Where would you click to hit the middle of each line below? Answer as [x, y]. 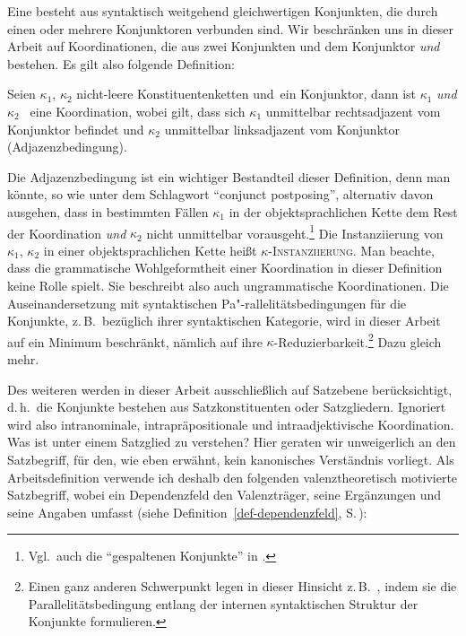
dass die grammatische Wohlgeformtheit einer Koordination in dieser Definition [225, 268]
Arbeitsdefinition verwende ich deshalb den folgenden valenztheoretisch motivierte [233, 477]
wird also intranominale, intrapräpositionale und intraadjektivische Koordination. [231, 424]
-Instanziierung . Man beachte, [351, 250]
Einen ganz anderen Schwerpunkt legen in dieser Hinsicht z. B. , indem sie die [242, 585]
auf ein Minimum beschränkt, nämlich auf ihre [135, 341]
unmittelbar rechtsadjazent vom [353, 111]
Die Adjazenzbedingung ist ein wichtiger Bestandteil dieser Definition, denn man [229, 176]
